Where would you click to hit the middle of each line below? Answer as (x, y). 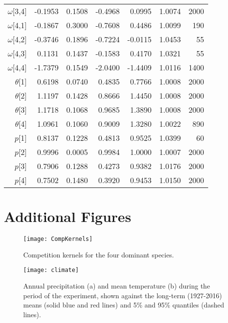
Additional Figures (68, 216)
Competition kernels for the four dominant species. (99, 254)
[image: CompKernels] (58, 239)
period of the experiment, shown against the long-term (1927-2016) (123, 295)
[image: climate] (51, 270)
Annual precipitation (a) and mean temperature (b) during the (117, 286)
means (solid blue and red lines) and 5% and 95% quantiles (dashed (124, 305)
